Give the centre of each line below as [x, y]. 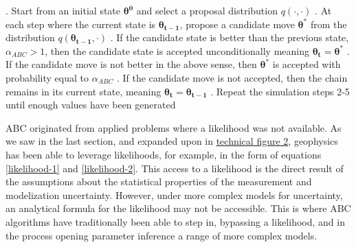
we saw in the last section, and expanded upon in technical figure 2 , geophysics [172, 141]
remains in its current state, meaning [84, 91]
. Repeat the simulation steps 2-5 [280, 91]
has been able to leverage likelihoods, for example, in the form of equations [164, 154]
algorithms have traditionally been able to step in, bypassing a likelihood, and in [175, 221]
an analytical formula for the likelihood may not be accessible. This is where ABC [178, 208]
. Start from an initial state [63, 10]
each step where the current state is [81, 24]
